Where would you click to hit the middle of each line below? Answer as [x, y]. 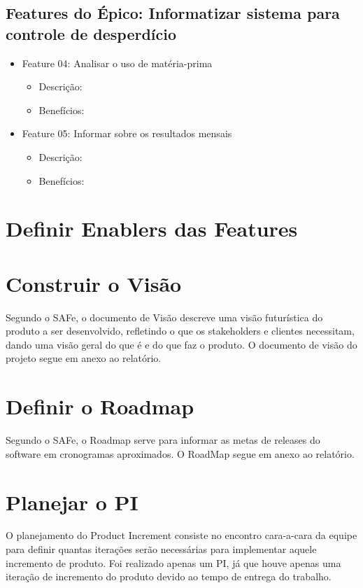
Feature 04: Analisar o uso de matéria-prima [117, 63]
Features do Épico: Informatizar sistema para [173, 13]
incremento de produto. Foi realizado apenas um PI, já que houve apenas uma [173, 562]
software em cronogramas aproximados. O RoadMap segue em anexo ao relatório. [180, 453]
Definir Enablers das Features [152, 229]
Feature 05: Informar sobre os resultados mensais [127, 133]
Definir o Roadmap [100, 406]
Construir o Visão [94, 283]
